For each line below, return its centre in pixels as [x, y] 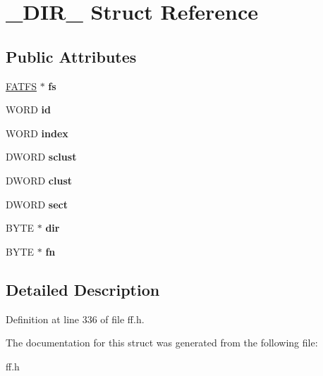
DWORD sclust [41, 157]
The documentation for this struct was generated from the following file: [162, 343]
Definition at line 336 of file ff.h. [75, 319]
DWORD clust [39, 180]
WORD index [37, 133]
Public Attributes [71, 56]
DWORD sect [37, 204]
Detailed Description [83, 289]
